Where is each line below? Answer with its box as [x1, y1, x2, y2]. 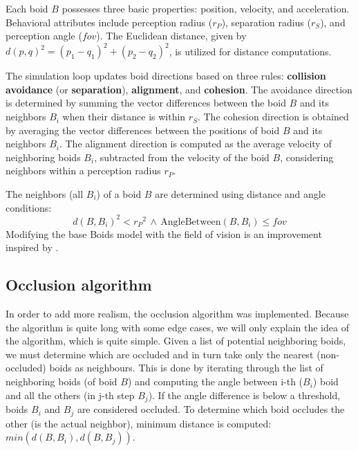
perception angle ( [6, 28, 82, 43]
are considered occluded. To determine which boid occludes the [77, 402, 345, 416]
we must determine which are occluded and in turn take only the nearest [6, 347, 314, 361]
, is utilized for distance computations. [169, 44, 332, 58]
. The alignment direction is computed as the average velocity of [59, 136, 332, 151]
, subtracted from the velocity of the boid [94, 149, 270, 164]
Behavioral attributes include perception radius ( [6, 15, 213, 29]
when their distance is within [62, 109, 186, 124]
